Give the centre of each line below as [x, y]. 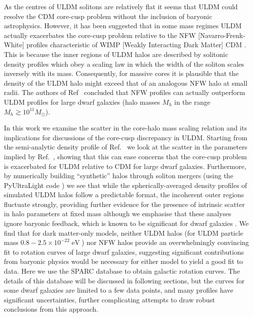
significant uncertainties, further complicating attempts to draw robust [109, 299]
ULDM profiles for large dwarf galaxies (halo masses [82, 102]
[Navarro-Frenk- [222, 35]
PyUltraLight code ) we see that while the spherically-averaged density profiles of [126, 185]
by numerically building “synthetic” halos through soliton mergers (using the [119, 176]
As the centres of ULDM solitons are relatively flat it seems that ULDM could [121, 6]
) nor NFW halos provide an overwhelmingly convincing [165, 242]
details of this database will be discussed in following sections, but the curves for [124, 280]
